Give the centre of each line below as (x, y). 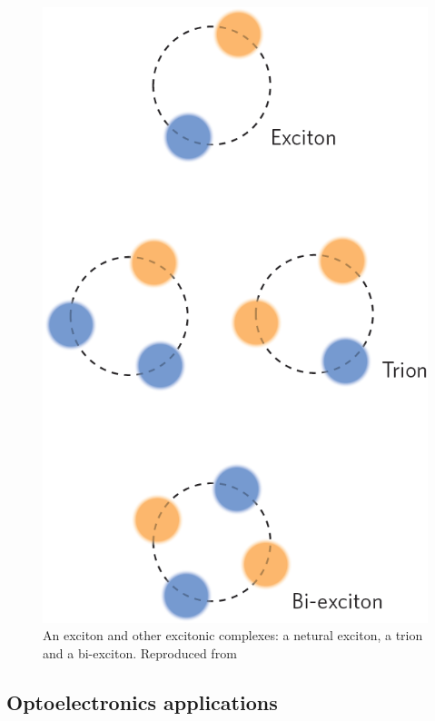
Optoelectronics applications (142, 701)
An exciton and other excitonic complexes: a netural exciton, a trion (233, 635)
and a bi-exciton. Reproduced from (140, 652)
